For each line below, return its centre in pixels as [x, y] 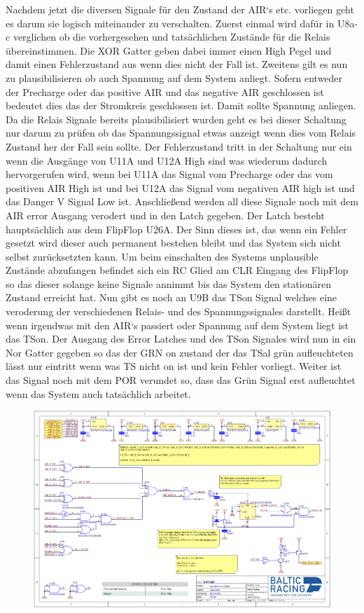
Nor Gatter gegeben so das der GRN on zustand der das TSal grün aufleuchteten [180, 352]
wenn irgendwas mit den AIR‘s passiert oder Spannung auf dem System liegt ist [177, 325]
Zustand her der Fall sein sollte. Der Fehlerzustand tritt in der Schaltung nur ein [179, 146]
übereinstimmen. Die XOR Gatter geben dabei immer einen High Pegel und [169, 50]
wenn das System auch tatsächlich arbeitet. [98, 393]
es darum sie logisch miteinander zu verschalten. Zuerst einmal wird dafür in [170, 23]
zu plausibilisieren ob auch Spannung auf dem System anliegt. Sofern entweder [174, 77]
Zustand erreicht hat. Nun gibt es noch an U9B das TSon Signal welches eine [171, 297]
